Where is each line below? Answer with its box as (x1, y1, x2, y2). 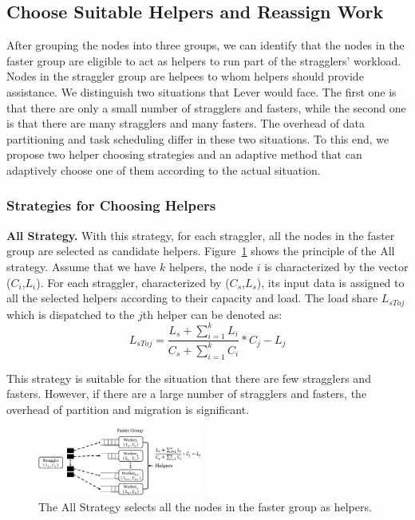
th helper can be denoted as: (142, 305, 283, 322)
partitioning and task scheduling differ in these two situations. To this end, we (6, 130, 389, 147)
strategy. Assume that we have (6, 258, 156, 274)
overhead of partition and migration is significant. (6, 400, 250, 417)
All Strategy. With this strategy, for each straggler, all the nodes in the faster (6, 227, 395, 243)
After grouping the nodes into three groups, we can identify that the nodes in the (6, 37, 405, 53)
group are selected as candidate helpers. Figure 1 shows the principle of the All (6, 242, 395, 259)
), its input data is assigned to (256, 274, 405, 290)
